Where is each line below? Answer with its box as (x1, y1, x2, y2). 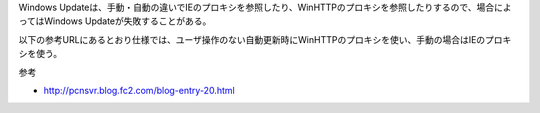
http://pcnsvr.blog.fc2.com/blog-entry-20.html (43, 84, 235, 96)
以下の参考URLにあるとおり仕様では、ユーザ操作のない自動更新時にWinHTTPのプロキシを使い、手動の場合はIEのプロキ (18, 33, 512, 45)
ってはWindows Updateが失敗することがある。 (18, 15, 212, 27)
